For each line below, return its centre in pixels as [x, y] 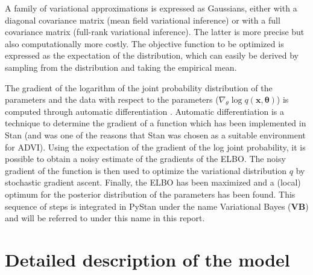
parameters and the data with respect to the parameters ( [112, 99]
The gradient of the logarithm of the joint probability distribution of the [139, 87]
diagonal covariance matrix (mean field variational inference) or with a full [143, 20]
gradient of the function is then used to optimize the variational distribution [146, 170]
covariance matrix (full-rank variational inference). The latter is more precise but [155, 32]
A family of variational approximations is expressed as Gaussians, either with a [151, 8]
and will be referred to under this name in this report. [105, 218]
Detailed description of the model [147, 259]
